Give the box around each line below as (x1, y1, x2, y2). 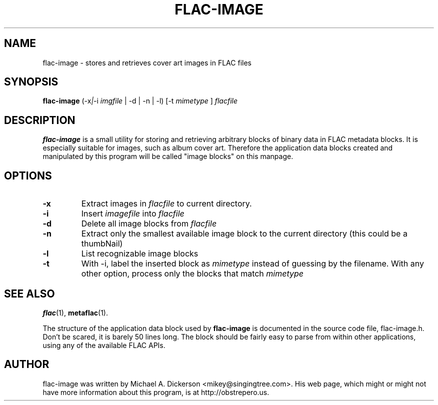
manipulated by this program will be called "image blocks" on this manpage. (42, 152, 293, 161)
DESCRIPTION (4, 113, 75, 126)
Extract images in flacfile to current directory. (81, 198, 252, 209)
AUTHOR (4, 358, 49, 371)
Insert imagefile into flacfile (81, 208, 184, 219)
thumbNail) (81, 238, 123, 249)
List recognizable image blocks (81, 248, 198, 259)
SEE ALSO (4, 287, 55, 300)
